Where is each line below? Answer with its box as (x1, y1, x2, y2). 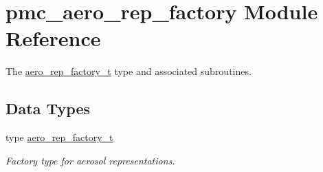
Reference (5, 24, 101, 52)
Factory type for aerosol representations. (5, 153, 175, 167)
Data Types (5, 98, 90, 119)
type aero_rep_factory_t (5, 130, 113, 144)
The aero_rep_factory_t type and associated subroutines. (5, 64, 252, 78)
